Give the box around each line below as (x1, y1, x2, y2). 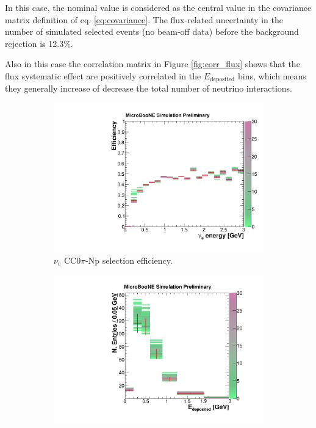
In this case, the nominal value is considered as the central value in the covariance (5, 1, 312, 13)
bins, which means (238, 69, 306, 82)
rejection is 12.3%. (5, 37, 73, 49)
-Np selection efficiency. (85, 253, 173, 266)
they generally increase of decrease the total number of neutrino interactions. (5, 82, 293, 95)
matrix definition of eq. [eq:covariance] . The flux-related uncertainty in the (5, 13, 283, 26)
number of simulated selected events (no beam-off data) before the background (5, 25, 299, 38)
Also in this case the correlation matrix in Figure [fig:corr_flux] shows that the (5, 57, 300, 70)
